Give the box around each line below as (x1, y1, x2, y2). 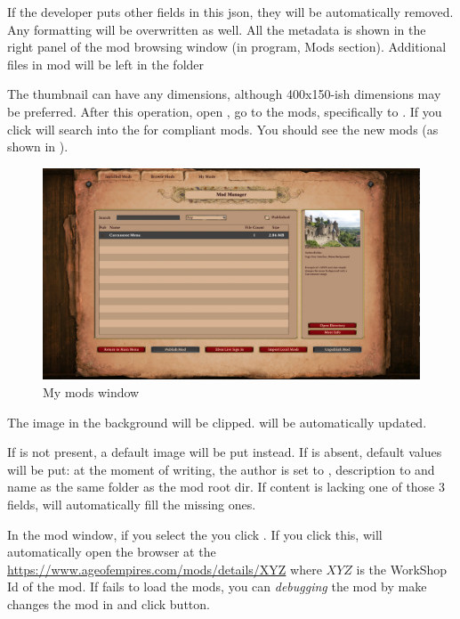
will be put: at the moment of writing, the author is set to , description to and (7, 460, 435, 478)
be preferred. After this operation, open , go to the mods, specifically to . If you (7, 102, 442, 120)
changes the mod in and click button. (7, 594, 210, 613)
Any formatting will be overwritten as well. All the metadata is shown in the (7, 20, 426, 38)
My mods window (43, 383, 140, 402)
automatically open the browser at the (7, 542, 216, 561)
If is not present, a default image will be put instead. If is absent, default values (7, 443, 442, 461)
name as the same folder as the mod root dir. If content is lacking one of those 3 (7, 477, 446, 496)
